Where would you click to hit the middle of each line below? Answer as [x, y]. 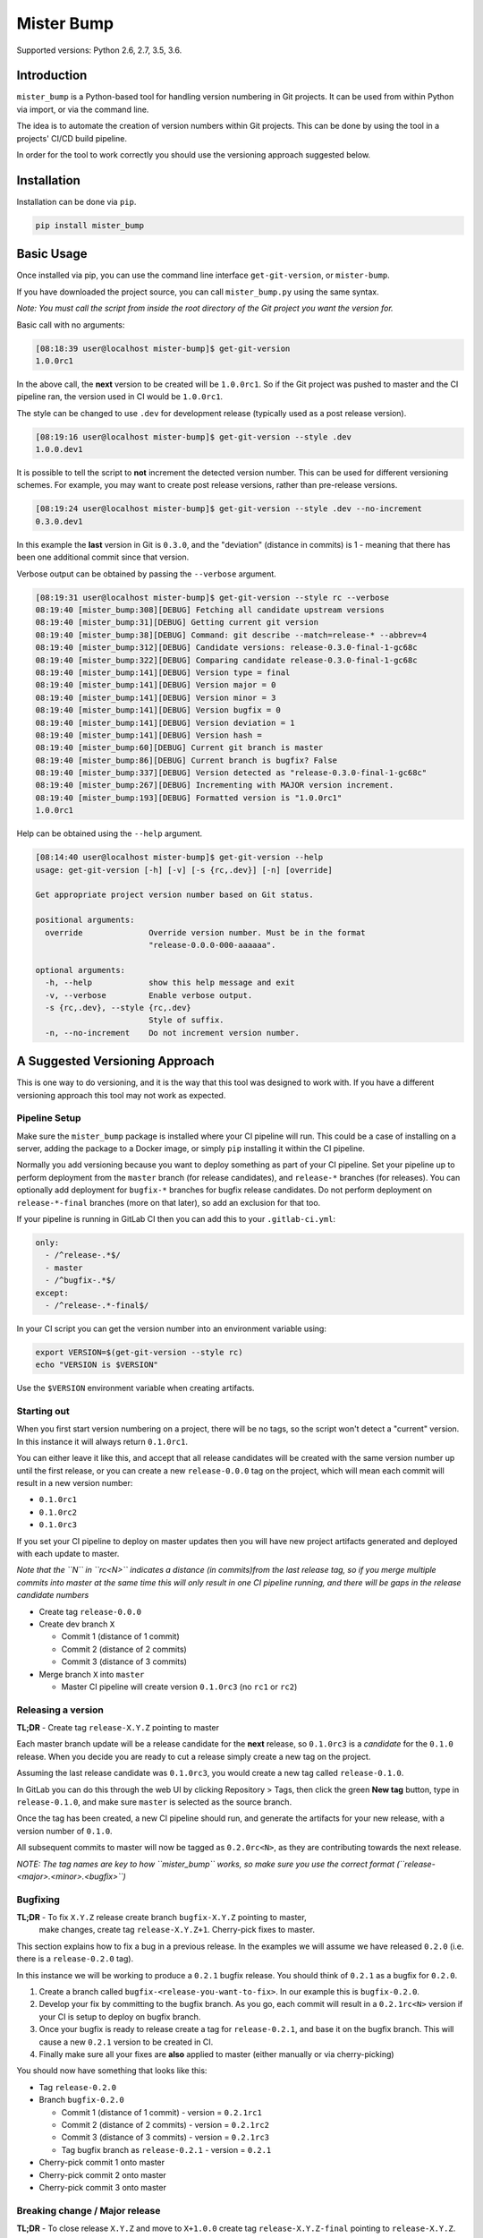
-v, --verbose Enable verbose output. [149, 995]
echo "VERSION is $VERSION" [97, 1365]
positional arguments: [85, 920]
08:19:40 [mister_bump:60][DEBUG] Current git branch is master [179, 748]
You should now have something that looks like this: [112, 2071]
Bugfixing [38, 1900]
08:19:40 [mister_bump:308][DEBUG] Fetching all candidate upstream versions [210, 610]
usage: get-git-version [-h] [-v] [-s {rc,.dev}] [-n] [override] [184, 870]
